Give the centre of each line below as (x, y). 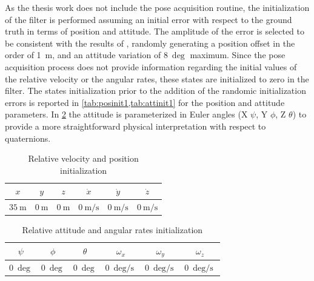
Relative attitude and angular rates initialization (112, 230)
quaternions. (28, 138)
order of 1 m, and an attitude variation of (83, 55)
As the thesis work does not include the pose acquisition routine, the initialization (157, 7)
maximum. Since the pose (238, 55)
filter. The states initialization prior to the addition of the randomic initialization (155, 91)
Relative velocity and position (83, 158)
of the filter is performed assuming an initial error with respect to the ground (149, 19)
